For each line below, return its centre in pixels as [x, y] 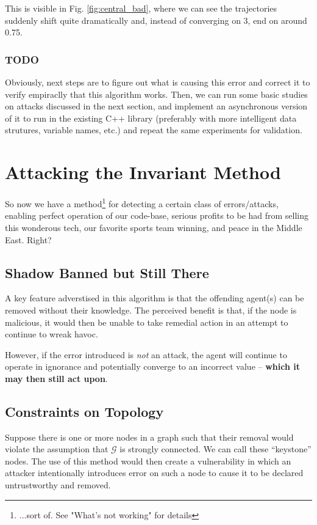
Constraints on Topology [84, 411]
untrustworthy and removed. [58, 485]
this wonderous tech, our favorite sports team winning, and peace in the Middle [154, 227]
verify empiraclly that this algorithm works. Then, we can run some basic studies [156, 94]
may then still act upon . [56, 378]
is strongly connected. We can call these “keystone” [215, 449]
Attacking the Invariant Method [143, 172]
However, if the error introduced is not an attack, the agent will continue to [146, 354]
